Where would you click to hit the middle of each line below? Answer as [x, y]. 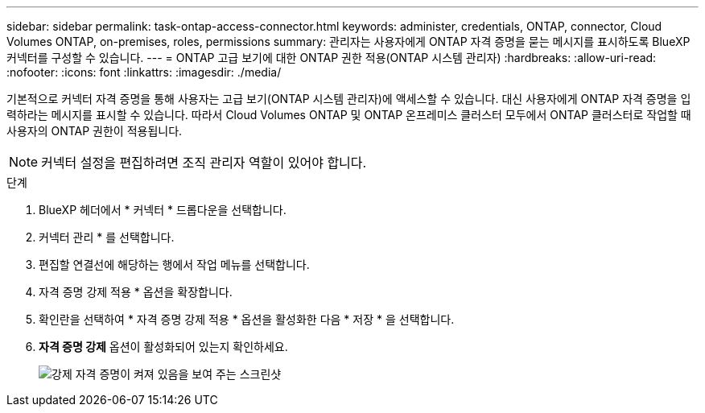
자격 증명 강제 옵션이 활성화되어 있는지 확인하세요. [163, 347]
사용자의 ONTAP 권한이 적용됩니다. [95, 131]
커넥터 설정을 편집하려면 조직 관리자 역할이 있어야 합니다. [204, 163]
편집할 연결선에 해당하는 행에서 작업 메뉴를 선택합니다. [174, 264]
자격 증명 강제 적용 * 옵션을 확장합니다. [136, 292]
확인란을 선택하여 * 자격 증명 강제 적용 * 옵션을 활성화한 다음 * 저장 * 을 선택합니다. [247, 319]
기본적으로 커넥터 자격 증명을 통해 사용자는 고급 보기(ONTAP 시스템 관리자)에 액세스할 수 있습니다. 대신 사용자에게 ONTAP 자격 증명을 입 [349, 99]
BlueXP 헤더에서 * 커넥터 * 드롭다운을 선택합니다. [163, 210]
